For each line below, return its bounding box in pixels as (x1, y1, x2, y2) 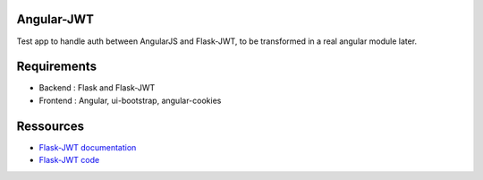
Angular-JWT (16, 12, 94, 27)
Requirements (16, 59, 97, 74)
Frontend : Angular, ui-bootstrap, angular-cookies (38, 95, 222, 106)
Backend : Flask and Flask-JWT (38, 82, 156, 93)
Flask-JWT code (38, 155, 100, 166)
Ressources (16, 118, 85, 133)
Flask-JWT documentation (38, 141, 137, 152)
